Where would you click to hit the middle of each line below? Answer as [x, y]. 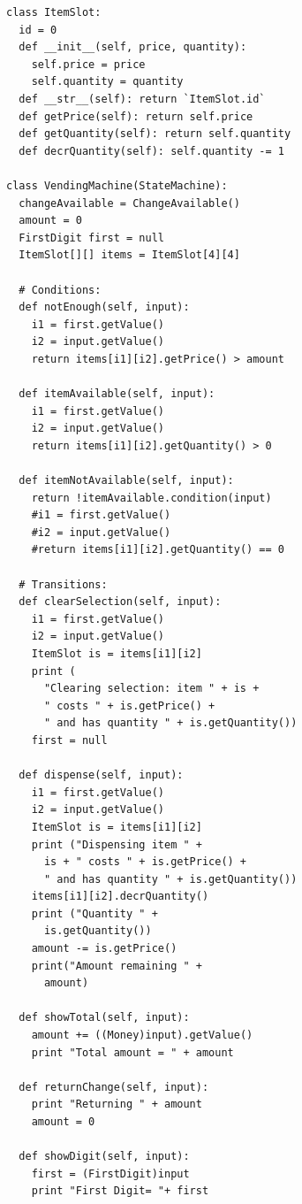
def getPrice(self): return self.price [136, 116]
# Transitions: [63, 584]
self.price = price [88, 64]
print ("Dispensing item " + [117, 844]
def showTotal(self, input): [104, 1018]
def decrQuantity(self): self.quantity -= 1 [151, 151]
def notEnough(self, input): [104, 307]
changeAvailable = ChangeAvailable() [129, 203]
